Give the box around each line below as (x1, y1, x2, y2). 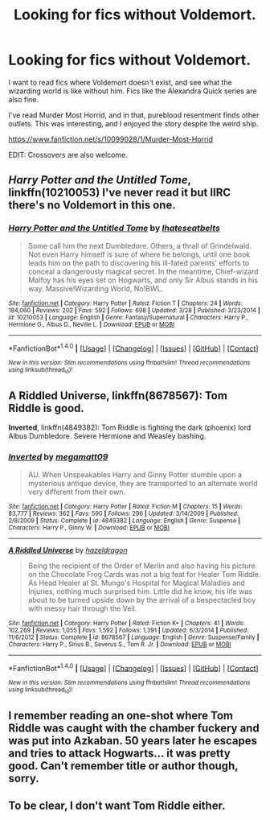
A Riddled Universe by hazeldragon (8, 545, 128, 554)
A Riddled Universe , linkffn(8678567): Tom (8, 389, 227, 402)
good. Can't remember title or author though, (8, 759, 239, 773)
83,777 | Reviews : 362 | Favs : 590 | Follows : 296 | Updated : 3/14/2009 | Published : (8, 509, 239, 517)
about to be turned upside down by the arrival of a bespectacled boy (27, 595, 256, 604)
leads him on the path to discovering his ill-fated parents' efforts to (27, 258, 250, 267)
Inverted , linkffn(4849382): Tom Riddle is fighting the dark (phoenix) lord (8, 422, 252, 432)
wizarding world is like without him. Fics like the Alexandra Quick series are (8, 86, 257, 96)
